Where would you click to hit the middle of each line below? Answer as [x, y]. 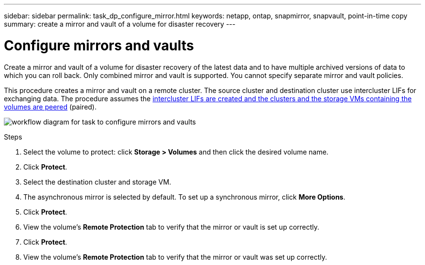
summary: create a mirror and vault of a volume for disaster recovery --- [120, 24]
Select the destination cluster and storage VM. [97, 182]
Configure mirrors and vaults [99, 45]
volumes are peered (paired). [50, 107]
